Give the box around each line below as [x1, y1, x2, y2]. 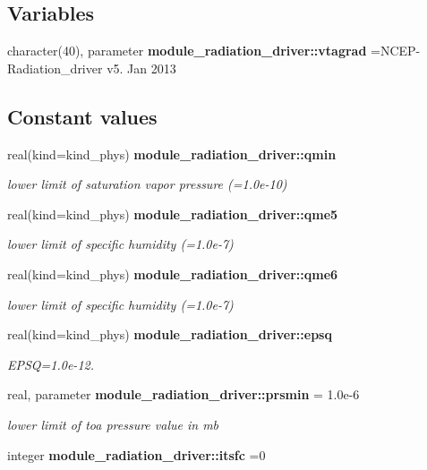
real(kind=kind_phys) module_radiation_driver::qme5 [7, 204, 338, 223]
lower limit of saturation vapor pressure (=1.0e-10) [7, 175, 287, 193]
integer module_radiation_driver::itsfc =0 [7, 445, 266, 464]
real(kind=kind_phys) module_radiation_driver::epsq [7, 325, 332, 344]
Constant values [7, 102, 158, 130]
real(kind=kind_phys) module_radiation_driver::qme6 [7, 264, 338, 283]
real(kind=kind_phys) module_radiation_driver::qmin [7, 144, 337, 163]
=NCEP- [371, 41, 421, 60]
